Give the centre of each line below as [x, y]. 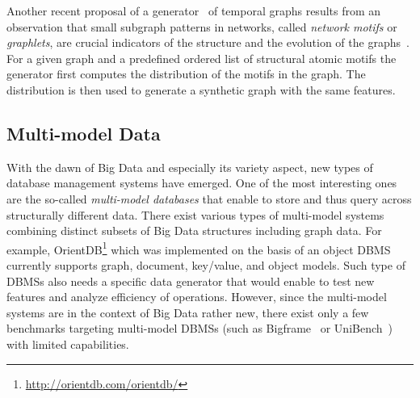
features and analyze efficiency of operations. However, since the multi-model [197, 297]
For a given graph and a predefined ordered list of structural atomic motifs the [202, 58]
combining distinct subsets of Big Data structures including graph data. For [194, 230]
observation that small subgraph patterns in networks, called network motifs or [202, 26]
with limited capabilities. [68, 344]
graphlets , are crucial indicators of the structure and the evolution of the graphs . [208, 42]
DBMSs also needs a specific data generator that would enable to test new [191, 281]
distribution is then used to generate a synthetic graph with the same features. [201, 89]
